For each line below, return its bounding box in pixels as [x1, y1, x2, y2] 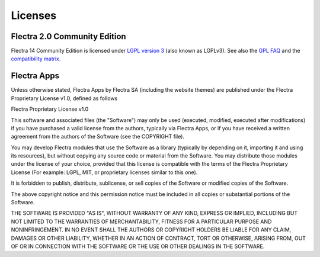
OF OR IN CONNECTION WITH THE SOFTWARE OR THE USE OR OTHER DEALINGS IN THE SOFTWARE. [11, 243, 265, 250]
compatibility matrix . [11, 55, 61, 62]
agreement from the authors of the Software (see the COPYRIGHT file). [11, 133, 185, 140]
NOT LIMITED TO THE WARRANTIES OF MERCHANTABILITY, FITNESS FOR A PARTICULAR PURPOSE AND [11, 218, 272, 225]
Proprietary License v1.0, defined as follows [11, 95, 118, 102]
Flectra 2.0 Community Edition [11, 31, 127, 41]
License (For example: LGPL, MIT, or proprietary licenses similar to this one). [11, 169, 198, 176]
